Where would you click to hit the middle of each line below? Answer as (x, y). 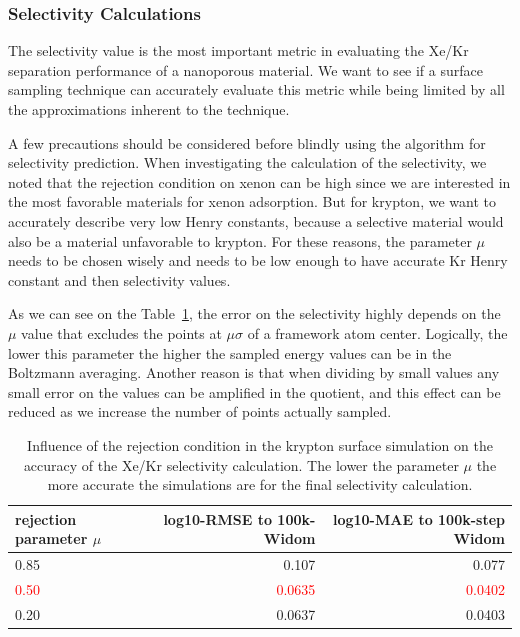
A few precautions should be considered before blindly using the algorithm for (247, 142)
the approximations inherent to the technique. (149, 109)
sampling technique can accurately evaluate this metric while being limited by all (256, 89)
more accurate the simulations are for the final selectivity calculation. (260, 484)
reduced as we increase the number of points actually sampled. (200, 411)
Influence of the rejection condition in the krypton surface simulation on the (260, 444)
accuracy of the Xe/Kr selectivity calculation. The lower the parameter (241, 464)
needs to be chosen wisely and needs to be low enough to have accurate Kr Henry (258, 260)
